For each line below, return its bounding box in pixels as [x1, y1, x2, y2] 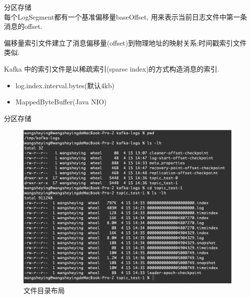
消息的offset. [4, 21, 43, 31]
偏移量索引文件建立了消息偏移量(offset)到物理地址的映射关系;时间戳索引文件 [4, 37, 247, 48]
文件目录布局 [24, 285, 65, 295]
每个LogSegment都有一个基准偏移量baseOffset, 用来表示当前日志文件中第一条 [4, 11, 247, 22]
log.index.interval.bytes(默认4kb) [15, 80, 115, 90]
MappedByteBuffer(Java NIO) [15, 97, 107, 107]
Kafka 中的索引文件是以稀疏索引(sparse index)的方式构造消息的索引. [4, 63, 220, 74]
